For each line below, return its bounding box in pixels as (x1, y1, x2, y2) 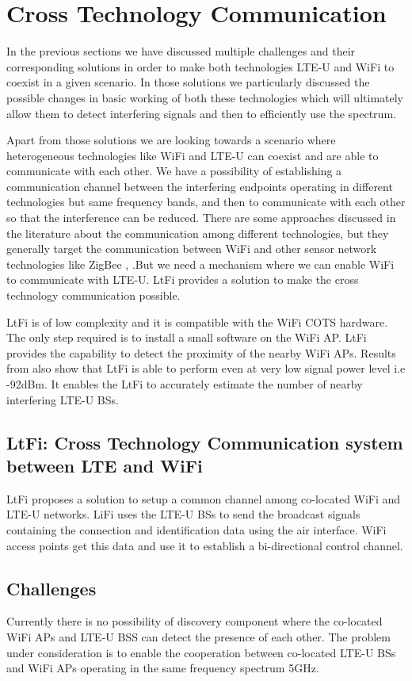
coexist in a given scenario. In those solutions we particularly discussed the (6, 74, 370, 90)
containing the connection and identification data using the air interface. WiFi (6, 521, 387, 538)
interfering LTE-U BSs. (6, 391, 119, 407)
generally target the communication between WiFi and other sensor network (6, 240, 377, 257)
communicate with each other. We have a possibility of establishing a (6, 163, 342, 179)
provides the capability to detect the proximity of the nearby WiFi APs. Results (6, 344, 396, 361)
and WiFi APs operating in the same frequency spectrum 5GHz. (6, 660, 319, 676)
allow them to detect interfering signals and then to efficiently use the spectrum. (6, 105, 396, 121)
